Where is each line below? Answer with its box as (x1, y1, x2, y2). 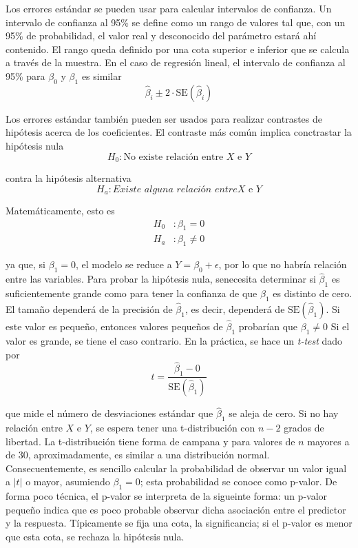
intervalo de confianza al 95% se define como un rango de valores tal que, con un (6, 14, 346, 29)
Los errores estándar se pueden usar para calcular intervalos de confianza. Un (6, 1, 332, 15)
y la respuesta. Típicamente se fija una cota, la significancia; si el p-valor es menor (6, 516, 352, 530)
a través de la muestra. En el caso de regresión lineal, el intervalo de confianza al (6, 55, 346, 70)
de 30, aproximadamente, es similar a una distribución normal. (6, 447, 270, 462)
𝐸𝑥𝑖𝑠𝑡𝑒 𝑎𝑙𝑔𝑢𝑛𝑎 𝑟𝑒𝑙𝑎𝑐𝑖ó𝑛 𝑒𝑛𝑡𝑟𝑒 (112, 184, 238, 194)
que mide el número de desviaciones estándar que (6, 406, 213, 420)
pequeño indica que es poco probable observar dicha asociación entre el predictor (6, 502, 346, 516)
